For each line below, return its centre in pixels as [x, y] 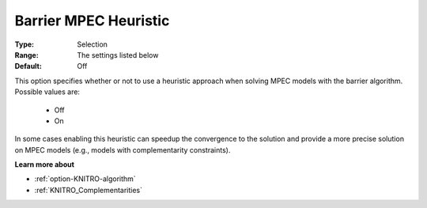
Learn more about [45, 165]
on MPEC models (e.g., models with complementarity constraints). [123, 149]
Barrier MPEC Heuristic [92, 21]
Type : [25, 44]
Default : [28, 66]
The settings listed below [118, 55]
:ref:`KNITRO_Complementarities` [88, 190]
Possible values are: [47, 92]
